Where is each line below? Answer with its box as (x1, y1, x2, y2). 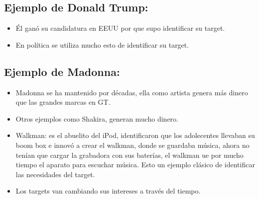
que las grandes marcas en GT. (15, 97, 111, 107)
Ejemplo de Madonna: (4, 64, 120, 79)
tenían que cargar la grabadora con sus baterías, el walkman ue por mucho (15, 149, 244, 160)
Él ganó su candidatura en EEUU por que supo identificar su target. (15, 23, 225, 33)
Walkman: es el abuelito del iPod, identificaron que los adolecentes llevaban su (15, 130, 255, 140)
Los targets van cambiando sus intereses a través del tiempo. (15, 186, 201, 196)
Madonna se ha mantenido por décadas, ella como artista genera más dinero (15, 87, 248, 97)
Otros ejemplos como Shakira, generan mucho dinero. (15, 113, 178, 124)
